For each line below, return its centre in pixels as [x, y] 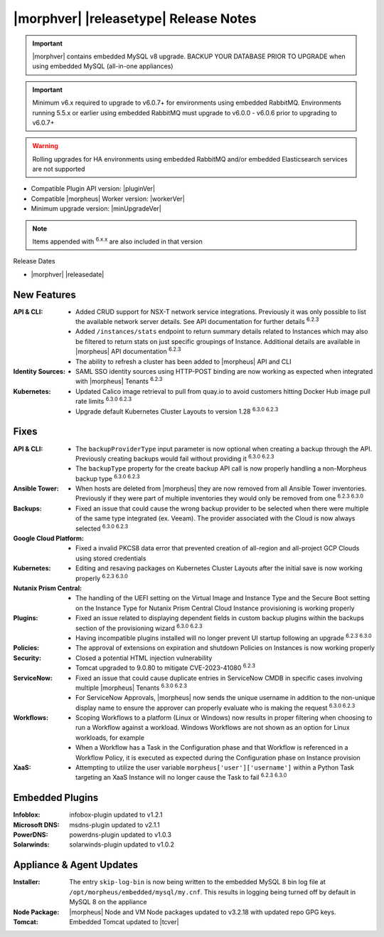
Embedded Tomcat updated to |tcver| [124, 921]
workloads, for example [110, 738]
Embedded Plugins [56, 798]
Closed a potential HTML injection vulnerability [144, 658]
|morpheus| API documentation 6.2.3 [128, 351]
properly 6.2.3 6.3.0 [102, 577]
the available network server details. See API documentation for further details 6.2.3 [197, 321]
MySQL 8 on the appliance [108, 902]
